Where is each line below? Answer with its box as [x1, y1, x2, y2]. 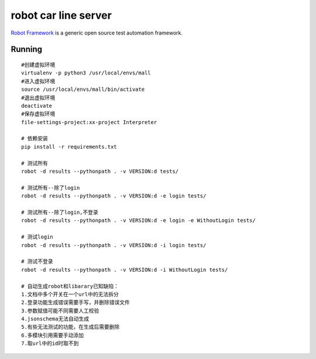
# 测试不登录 [21, 258, 53, 265]
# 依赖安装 [21, 135, 48, 142]
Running [11, 45, 43, 54]
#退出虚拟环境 [21, 94, 56, 101]
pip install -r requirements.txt [21, 143, 117, 150]
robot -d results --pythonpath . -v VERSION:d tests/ [21, 168, 178, 175]
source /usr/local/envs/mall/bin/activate [21, 86, 145, 93]
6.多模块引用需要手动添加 [21, 331, 84, 339]
